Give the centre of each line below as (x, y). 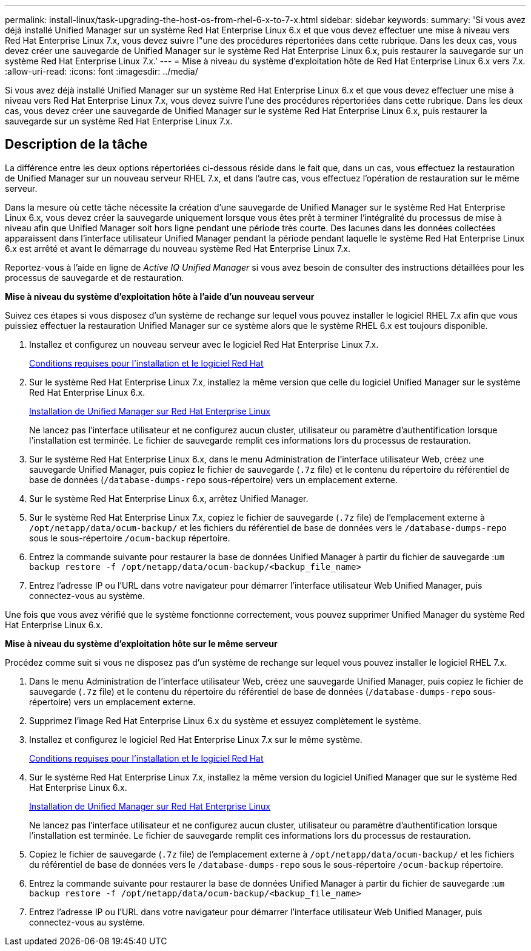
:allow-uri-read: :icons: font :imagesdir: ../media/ (102, 71)
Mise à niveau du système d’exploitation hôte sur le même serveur (141, 643)
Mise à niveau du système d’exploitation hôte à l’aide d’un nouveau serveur (160, 296)
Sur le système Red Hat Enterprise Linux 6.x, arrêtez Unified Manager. (169, 498)
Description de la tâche (76, 144)
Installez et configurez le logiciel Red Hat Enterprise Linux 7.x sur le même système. (196, 739)
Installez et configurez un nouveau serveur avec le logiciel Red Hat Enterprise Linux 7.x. (204, 344)
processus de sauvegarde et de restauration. (95, 277)
